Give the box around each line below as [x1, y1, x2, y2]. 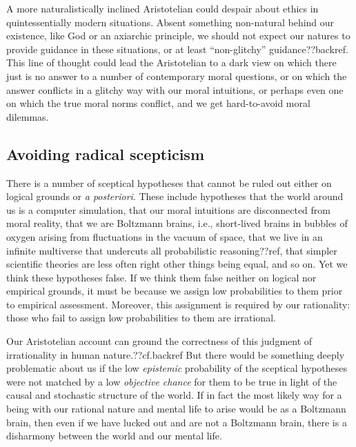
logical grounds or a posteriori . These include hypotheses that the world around [6, 189, 344, 203]
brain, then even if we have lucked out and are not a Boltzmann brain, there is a [6, 415, 347, 429]
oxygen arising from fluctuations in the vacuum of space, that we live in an [6, 229, 323, 244]
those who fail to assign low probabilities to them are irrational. [6, 310, 276, 325]
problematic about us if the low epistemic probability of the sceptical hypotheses [6, 361, 348, 375]
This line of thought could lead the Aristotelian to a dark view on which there [6, 55, 337, 70]
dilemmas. [6, 109, 49, 123]
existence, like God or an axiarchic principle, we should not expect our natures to [6, 28, 350, 43]
